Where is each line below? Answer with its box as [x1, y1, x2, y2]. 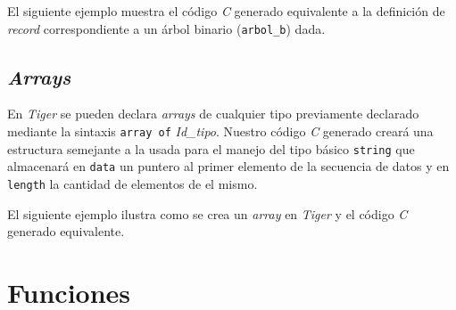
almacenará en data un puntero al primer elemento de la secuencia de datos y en [7, 157, 450, 175]
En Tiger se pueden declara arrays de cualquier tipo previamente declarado [7, 104, 419, 123]
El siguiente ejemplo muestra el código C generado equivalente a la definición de [7, 2, 445, 20]
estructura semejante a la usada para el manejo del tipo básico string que [7, 139, 415, 158]
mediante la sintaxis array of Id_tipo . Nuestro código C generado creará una [7, 122, 434, 141]
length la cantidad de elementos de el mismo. [7, 175, 258, 193]
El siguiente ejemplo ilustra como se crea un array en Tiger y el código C [7, 204, 408, 223]
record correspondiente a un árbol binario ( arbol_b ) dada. [7, 19, 326, 37]
